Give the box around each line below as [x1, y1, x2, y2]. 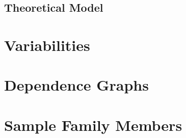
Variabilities [4, 34, 90, 55]
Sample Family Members [4, 114, 182, 135]
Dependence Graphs [4, 74, 149, 95]
